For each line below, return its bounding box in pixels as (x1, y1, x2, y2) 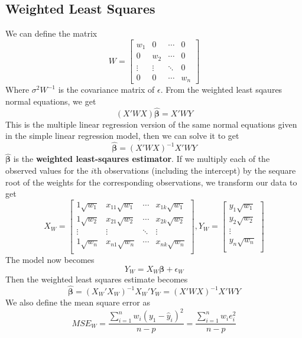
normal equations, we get (5, 95, 96, 107)
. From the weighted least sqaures (160, 83, 282, 96)
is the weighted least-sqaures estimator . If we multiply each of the (13, 152, 270, 165)
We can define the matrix (5, 27, 98, 40)
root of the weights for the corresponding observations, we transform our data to (5, 175, 297, 188)
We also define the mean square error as (5, 296, 150, 308)
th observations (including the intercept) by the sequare (93, 164, 296, 176)
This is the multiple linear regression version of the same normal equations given (5, 118, 297, 130)
